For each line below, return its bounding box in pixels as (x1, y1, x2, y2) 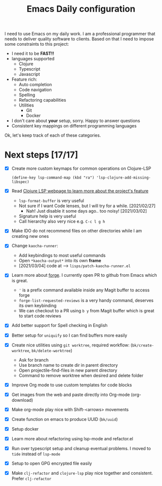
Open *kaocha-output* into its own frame (18, 258, 101, 264)
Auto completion (18, 82, 52, 88)
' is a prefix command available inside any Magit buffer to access (18, 287, 150, 293)
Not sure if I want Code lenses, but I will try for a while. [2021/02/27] (18, 203, 156, 209)
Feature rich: (11, 76, 37, 82)
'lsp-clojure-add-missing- (96, 175, 151, 180)
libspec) (11, 180, 30, 184)
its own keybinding (18, 303, 57, 308)
